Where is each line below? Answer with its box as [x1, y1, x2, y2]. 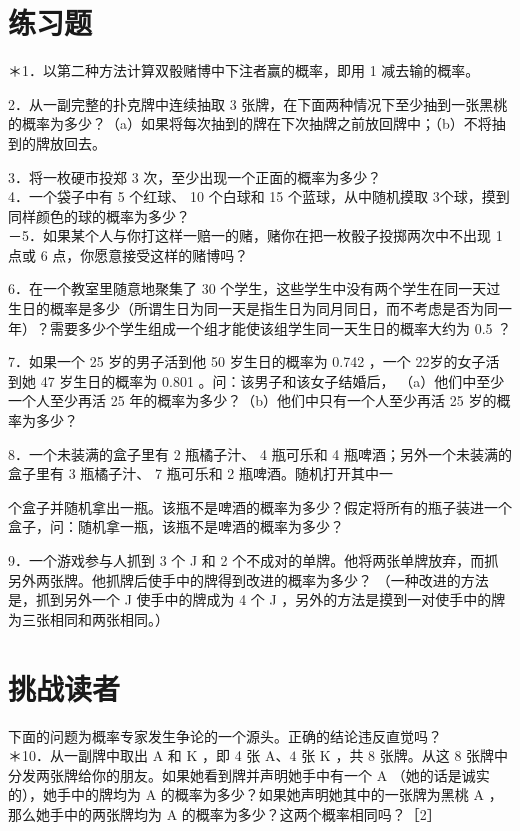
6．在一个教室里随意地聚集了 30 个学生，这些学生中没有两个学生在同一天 [8, 278, 487, 299]
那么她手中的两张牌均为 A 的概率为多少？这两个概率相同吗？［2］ [8, 803, 441, 824]
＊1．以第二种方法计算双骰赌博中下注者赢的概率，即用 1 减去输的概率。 [8, 60, 480, 81]
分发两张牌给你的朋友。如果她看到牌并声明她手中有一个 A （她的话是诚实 [8, 764, 490, 785]
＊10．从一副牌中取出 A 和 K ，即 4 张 [8, 745, 261, 766]
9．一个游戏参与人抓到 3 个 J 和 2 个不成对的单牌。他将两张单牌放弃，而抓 [8, 550, 499, 570]
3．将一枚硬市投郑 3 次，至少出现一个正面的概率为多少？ [8, 166, 382, 187]
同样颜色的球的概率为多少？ [8, 205, 190, 226]
